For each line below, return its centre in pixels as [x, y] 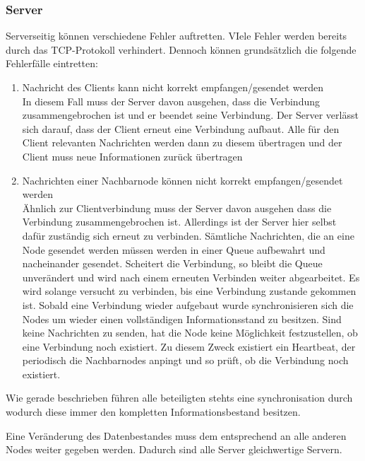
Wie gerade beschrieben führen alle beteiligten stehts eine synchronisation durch [179, 398]
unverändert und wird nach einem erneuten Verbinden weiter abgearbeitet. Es [191, 277]
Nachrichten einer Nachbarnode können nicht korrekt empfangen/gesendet [182, 180]
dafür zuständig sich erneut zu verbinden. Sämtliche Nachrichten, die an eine [188, 235]
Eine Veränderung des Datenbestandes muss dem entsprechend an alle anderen [176, 435]
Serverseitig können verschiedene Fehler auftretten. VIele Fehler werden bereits [176, 36]
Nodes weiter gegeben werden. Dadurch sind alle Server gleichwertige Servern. [174, 449]
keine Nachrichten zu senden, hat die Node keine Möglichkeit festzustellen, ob [190, 333]
